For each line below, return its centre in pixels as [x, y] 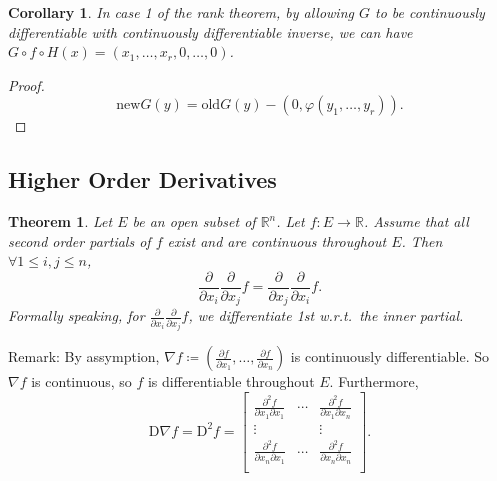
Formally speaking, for [76, 315]
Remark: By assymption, [84, 356]
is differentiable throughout [231, 381]
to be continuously [429, 12]
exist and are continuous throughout [277, 240]
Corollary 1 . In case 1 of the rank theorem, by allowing [181, 12]
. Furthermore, [374, 381]
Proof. [26, 84]
